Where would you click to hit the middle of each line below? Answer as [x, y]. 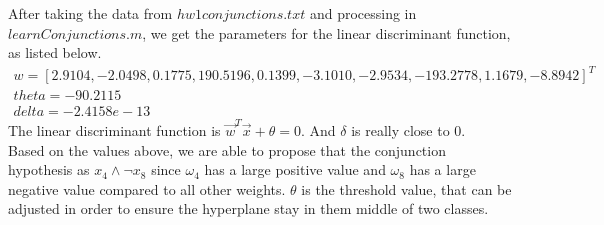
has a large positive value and [295, 169]
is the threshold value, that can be [406, 188]
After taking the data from [90, 13]
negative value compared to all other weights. [147, 188]
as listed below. [55, 52]
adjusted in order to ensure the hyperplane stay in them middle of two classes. [248, 208]
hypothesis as [49, 169]
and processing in [363, 13]
